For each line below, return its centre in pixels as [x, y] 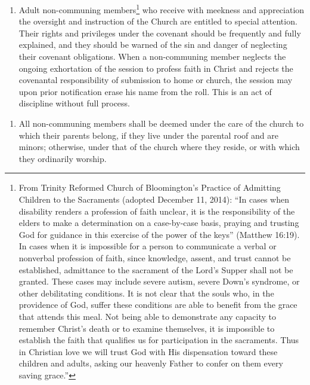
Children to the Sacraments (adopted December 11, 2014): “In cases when [154, 199]
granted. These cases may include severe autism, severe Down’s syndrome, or [159, 281]
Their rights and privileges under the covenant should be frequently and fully [160, 33]
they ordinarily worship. [63, 158]
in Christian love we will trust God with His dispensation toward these [148, 351]
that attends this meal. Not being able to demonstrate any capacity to [147, 316]
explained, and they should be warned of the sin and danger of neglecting [153, 45]
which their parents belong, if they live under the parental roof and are [148, 135]
